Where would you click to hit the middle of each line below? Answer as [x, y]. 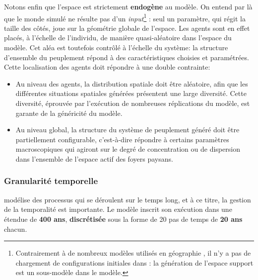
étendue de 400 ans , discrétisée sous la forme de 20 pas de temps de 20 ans [123, 219]
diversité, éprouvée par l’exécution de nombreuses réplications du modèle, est [133, 103]
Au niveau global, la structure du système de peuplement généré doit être [128, 130]
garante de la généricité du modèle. [69, 113]
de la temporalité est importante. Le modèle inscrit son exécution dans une [118, 209]
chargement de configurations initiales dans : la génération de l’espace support [134, 262]
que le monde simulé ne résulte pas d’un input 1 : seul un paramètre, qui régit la [125, 17]
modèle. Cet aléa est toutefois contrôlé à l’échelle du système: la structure [116, 47]
